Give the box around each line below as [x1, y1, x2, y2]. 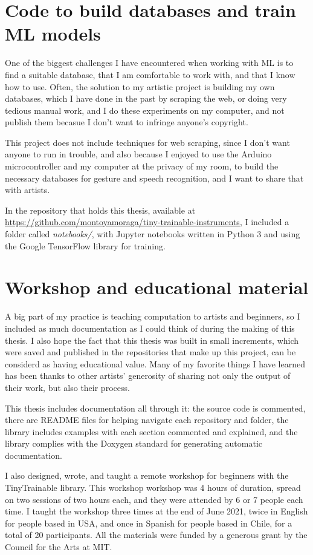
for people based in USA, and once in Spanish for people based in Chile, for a [5, 516, 292, 529]
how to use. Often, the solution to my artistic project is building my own [5, 80, 275, 93]
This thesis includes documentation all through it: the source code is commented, [5, 401, 306, 414]
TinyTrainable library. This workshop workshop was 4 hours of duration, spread [5, 481, 301, 494]
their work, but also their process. [5, 381, 130, 393]
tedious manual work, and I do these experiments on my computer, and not [5, 103, 285, 116]
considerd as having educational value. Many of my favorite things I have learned [5, 357, 305, 370]
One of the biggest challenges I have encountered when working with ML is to [5, 56, 294, 69]
